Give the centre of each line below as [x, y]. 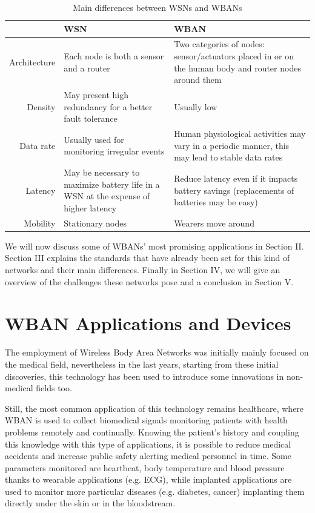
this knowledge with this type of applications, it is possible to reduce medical [148, 444]
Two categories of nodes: [219, 44]
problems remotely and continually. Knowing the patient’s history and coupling [152, 432]
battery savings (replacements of [234, 190]
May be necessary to [102, 172]
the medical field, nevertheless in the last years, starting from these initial [142, 364]
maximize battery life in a [112, 184]
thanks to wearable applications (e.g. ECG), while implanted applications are [148, 479]
